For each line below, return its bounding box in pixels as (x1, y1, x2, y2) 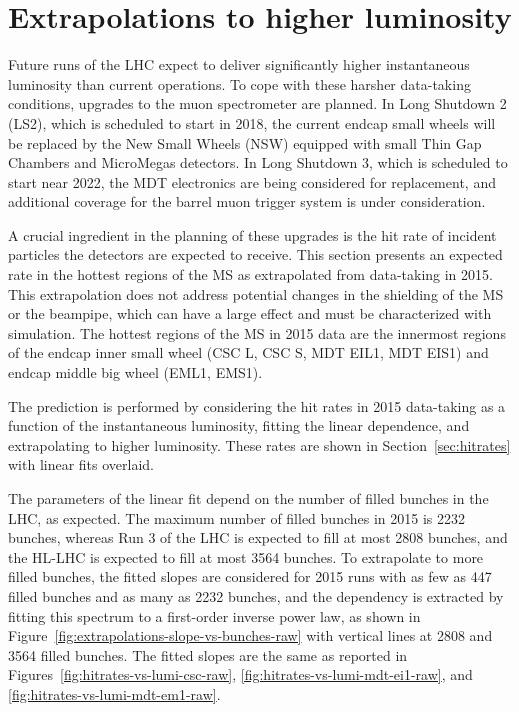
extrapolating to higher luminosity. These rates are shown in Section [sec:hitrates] (8, 434, 511, 455)
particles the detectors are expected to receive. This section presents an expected (8, 244, 503, 265)
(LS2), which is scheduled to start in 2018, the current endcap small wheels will (8, 112, 496, 133)
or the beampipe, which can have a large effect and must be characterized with (8, 303, 492, 324)
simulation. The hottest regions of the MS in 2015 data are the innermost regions (8, 322, 506, 343)
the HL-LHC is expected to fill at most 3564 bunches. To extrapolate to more (8, 546, 484, 567)
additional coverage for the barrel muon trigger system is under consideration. (8, 191, 486, 212)
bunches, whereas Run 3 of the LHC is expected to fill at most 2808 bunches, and (8, 527, 508, 548)
